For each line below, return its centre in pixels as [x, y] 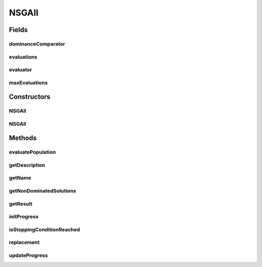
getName [20, 178]
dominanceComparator [37, 44]
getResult [21, 204]
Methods [23, 138]
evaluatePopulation [32, 152]
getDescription [27, 165]
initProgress [24, 217]
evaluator [21, 70]
